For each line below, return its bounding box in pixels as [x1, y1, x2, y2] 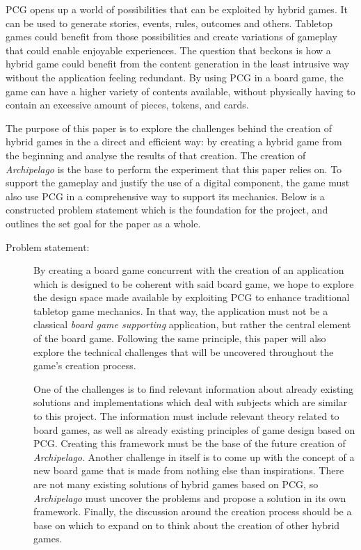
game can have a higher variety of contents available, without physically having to [6, 83, 355, 98]
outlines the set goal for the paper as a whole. [6, 216, 201, 230]
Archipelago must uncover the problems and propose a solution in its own [33, 490, 346, 505]
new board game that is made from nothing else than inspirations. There [33, 463, 344, 478]
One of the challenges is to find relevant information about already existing [33, 381, 354, 396]
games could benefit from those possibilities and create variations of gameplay [6, 29, 337, 44]
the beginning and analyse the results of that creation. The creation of [6, 147, 306, 162]
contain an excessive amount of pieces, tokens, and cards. [6, 97, 249, 112]
